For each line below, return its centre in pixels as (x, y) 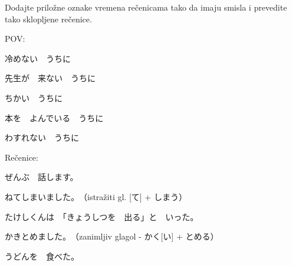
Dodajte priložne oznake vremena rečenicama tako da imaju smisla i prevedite (146, 7)
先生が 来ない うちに (50, 78)
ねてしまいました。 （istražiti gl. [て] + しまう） (96, 196)
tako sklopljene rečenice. (48, 19)
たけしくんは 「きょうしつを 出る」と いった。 (102, 216)
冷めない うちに (38, 58)
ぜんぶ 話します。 (42, 177)
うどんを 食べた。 (42, 256)
